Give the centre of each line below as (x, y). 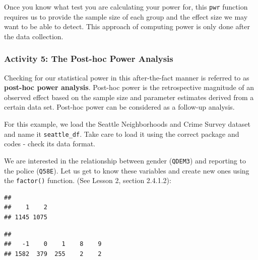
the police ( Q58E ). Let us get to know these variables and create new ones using (127, 170)
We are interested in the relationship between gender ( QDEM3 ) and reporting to (125, 160)
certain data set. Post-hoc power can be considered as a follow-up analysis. (119, 107)
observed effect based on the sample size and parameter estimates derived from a (129, 97)
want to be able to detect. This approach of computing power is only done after (127, 26)
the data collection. (34, 36)
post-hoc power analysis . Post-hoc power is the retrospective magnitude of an (129, 87)
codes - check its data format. (50, 144)
